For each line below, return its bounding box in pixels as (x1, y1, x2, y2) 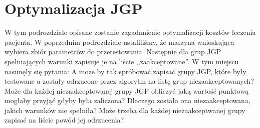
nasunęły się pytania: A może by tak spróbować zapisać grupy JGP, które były (5, 66, 246, 76)
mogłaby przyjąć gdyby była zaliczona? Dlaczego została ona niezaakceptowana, (5, 95, 250, 106)
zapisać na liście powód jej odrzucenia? (5, 115, 124, 125)
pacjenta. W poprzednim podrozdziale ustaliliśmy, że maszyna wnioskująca (5, 36, 234, 47)
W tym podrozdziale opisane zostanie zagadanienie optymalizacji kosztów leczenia (5, 27, 256, 37)
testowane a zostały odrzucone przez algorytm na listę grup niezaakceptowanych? (5, 76, 254, 86)
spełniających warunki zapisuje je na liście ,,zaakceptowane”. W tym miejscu (5, 56, 239, 66)
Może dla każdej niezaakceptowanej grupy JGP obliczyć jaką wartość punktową (5, 85, 249, 96)
